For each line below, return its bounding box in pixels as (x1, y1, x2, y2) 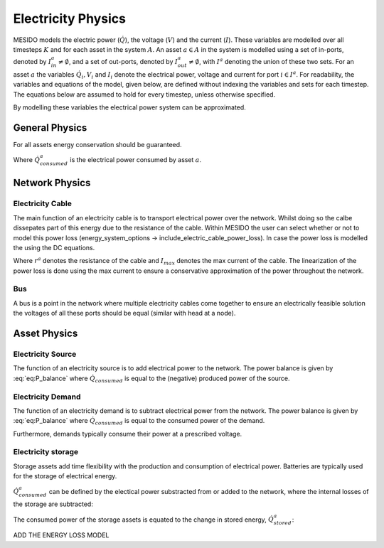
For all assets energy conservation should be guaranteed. (13, 141, 182, 149)
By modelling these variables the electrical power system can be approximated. (13, 103, 247, 112)
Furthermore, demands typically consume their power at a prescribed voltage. (13, 429, 242, 438)
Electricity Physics (13, 11, 126, 26)
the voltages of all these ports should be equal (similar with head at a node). (13, 309, 236, 318)
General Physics (13, 122, 87, 134)
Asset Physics (13, 328, 78, 340)
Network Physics (13, 177, 91, 189)
